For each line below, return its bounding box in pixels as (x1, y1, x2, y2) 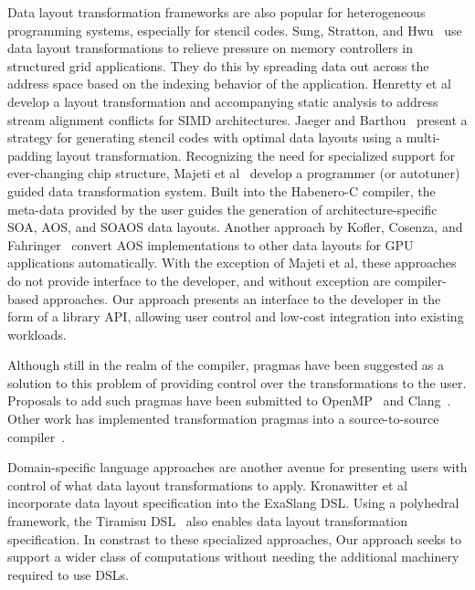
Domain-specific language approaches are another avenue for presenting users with (7, 458, 468, 477)
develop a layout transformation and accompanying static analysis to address (7, 91, 438, 111)
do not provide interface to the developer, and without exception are (7, 270, 391, 290)
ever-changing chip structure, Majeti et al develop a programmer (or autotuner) (7, 163, 460, 183)
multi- (406, 128, 440, 147)
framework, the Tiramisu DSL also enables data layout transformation (7, 511, 408, 531)
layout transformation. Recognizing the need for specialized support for (56, 145, 455, 164)
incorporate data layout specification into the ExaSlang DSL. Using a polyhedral (7, 493, 459, 512)
